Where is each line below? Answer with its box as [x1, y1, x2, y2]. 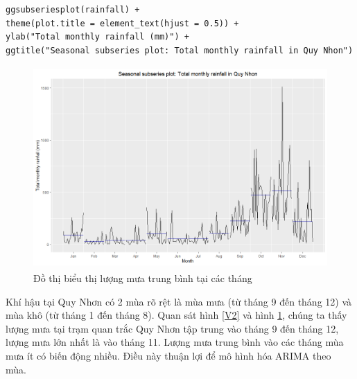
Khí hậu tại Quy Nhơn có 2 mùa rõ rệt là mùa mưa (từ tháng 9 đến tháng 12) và [6, 294, 352, 308]
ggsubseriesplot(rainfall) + [6, 5, 140, 15]
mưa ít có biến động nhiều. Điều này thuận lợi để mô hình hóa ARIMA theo [6, 348, 331, 362]
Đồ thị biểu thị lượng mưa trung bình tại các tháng [33, 270, 252, 285]
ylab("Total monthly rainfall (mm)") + [6, 32, 189, 42]
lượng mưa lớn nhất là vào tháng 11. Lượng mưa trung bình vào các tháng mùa [6, 335, 344, 349]
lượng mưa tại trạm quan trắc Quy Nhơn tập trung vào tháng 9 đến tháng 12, [6, 321, 339, 335]
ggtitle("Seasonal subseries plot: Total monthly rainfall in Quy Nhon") [6, 45, 354, 55]
